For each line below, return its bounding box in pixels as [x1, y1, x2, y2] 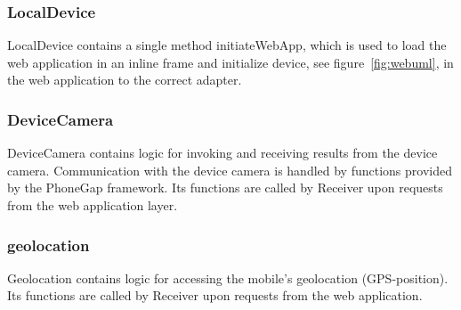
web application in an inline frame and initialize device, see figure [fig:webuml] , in [7, 53, 454, 71]
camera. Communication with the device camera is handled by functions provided [7, 160, 452, 179]
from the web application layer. [7, 196, 178, 214]
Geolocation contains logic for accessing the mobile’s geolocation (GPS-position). [7, 268, 449, 287]
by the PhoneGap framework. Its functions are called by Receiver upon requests [7, 178, 443, 197]
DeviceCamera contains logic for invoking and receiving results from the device [7, 143, 438, 162]
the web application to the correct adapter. [7, 70, 242, 89]
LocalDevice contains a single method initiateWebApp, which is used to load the [7, 36, 447, 54]
